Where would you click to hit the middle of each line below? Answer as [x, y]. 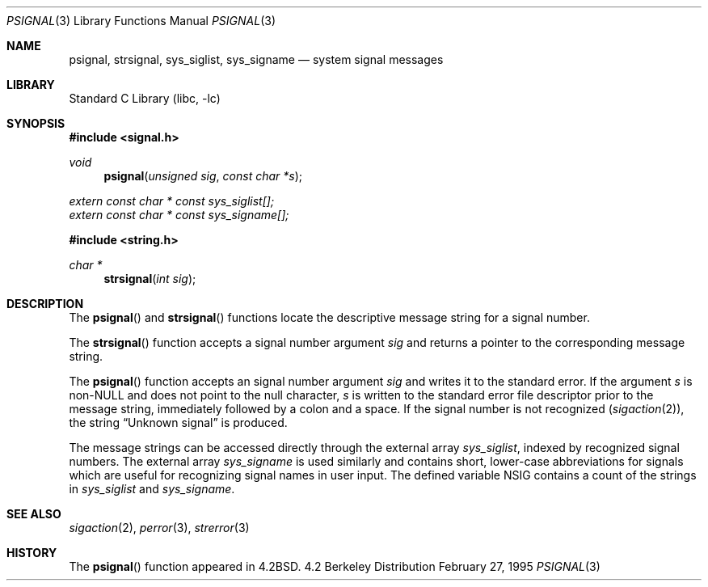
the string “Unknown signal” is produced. [178, 422]
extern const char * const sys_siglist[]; [172, 201]
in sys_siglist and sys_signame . [152, 489]
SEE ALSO [34, 514]
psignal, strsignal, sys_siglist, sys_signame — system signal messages [256, 59]
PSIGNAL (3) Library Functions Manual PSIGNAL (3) [141, 21]
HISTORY [32, 553]
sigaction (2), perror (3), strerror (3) [159, 528]
